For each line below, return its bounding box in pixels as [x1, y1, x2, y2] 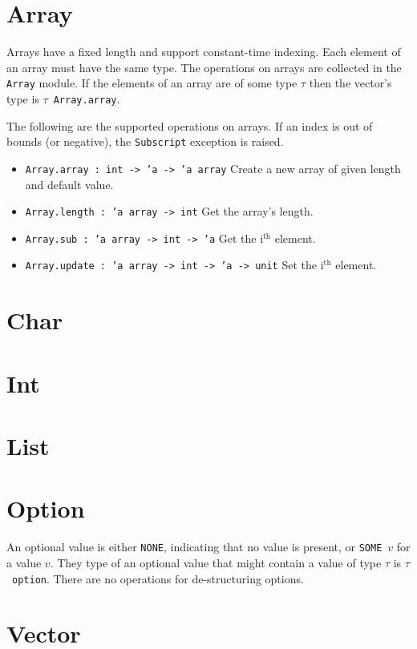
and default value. [25, 175, 114, 192]
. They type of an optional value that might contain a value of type [50, 554, 382, 570]
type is [6, 90, 39, 107]
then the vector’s [309, 75, 392, 91]
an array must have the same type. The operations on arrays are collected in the [6, 58, 402, 75]
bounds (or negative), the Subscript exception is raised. [6, 133, 284, 150]
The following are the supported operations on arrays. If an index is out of [6, 117, 373, 134]
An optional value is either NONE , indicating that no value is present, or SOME [6, 538, 383, 555]
